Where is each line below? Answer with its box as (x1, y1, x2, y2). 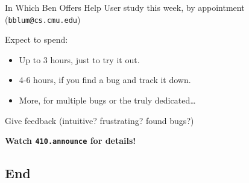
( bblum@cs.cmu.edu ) (5, 13, 81, 25)
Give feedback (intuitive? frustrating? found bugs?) (5, 114, 194, 126)
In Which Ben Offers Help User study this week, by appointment (5, 1, 245, 13)
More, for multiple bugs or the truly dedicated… (19, 94, 196, 107)
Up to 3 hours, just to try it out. (19, 53, 140, 66)
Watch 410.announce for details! (5, 134, 136, 147)
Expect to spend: (5, 33, 68, 46)
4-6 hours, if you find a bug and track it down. (19, 73, 191, 86)
